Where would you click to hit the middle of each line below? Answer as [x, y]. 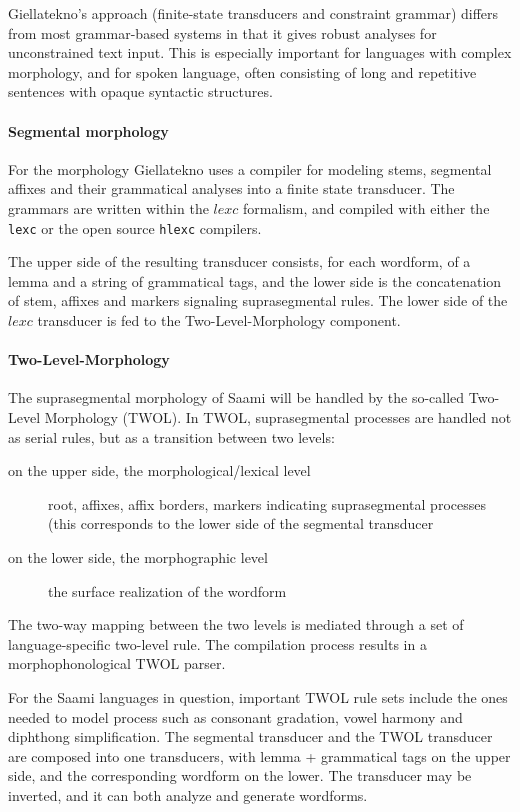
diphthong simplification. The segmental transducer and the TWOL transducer [250, 736]
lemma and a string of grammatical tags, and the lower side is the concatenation [255, 280]
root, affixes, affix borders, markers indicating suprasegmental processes [267, 503]
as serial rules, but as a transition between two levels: [171, 436]
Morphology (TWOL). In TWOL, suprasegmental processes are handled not [278, 416]
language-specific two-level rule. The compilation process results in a [217, 643]
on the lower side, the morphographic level [138, 556]
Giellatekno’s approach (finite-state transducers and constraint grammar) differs [253, 13]
